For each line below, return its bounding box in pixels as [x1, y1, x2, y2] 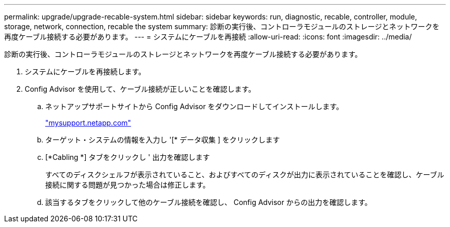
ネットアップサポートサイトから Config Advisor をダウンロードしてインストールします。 [45, 102, 344, 111]
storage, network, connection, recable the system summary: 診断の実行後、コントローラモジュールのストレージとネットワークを [4, 22, 440, 31]
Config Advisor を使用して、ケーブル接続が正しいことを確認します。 [25, 85, 256, 93]
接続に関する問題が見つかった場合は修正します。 [45, 180, 210, 189]
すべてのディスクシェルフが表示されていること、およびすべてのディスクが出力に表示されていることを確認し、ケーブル [45, 170, 444, 179]
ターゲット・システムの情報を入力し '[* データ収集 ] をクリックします [45, 135, 280, 144]
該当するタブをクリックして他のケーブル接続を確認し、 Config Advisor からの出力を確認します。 [45, 198, 372, 207]
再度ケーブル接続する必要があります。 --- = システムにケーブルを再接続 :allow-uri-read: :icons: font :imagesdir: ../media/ [4, 32, 412, 41]
